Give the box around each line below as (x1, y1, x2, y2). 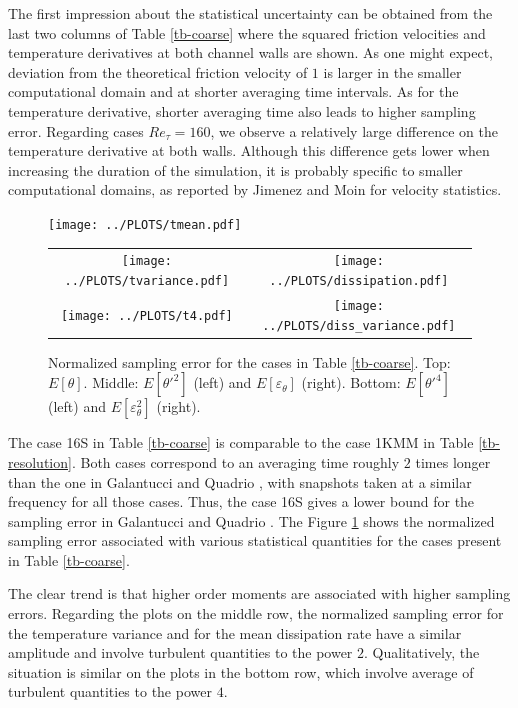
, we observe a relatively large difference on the (210, 120, 498, 141)
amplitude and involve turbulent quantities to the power (8, 642, 353, 663)
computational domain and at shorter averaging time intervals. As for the (8, 81, 459, 102)
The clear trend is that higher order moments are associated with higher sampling (8, 583, 511, 604)
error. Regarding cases (8, 120, 144, 141)
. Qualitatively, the (364, 642, 480, 663)
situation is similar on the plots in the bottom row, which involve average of (8, 661, 474, 682)
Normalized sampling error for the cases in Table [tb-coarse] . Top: (48, 351, 451, 372)
